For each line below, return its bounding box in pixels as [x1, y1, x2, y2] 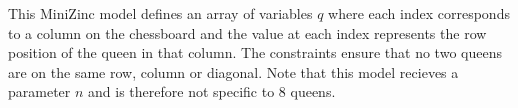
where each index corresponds [328, 3, 510, 23]
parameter [8, 81, 71, 102]
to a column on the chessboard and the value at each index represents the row [8, 22, 487, 43]
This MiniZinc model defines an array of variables [8, 3, 313, 23]
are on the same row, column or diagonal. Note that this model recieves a [8, 61, 459, 82]
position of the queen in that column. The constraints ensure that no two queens [8, 42, 502, 63]
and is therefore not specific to [88, 81, 275, 102]
